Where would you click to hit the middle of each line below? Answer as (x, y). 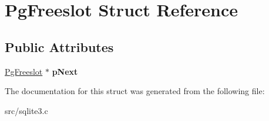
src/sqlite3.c (26, 110)
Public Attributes (59, 46)
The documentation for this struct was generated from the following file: (135, 91)
